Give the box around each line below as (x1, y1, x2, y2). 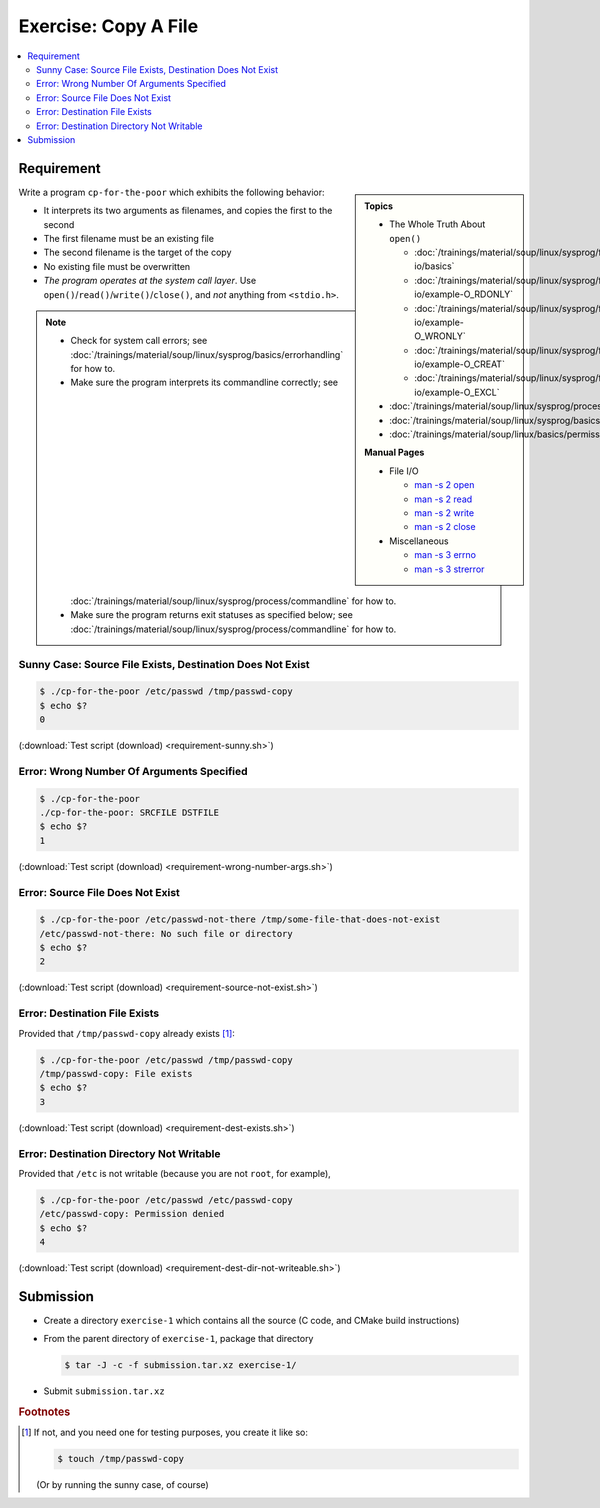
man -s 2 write (414, 507, 475, 519)
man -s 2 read (414, 493, 473, 505)
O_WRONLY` (414, 330, 467, 342)
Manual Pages (364, 446, 425, 459)
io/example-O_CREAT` (414, 358, 505, 370)
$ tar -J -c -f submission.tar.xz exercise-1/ (64, 1360, 297, 1371)
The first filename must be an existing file (43, 232, 215, 244)
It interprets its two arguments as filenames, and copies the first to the (43, 205, 333, 217)
